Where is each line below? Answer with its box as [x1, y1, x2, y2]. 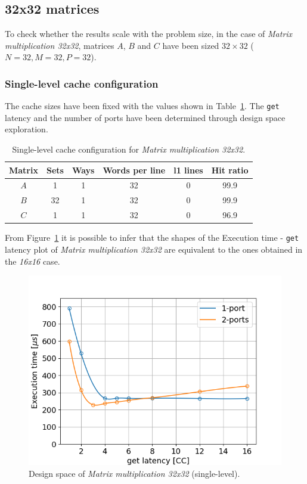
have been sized [162, 39, 219, 51]
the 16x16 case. [5, 255, 60, 267]
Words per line [103, 163, 166, 176]
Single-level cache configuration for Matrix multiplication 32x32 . [12, 143, 246, 156]
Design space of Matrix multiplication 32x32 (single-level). [29, 467, 240, 479]
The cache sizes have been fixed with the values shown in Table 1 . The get [5, 100, 280, 112]
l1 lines [173, 163, 203, 176]
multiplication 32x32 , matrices [5, 39, 114, 51]
